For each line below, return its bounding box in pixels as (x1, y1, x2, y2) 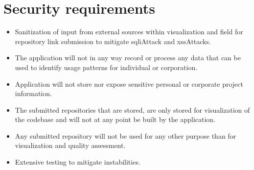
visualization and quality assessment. (15, 140, 126, 150)
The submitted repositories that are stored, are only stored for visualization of (15, 104, 250, 115)
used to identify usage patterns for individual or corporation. (15, 62, 198, 72)
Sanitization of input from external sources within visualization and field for (15, 26, 243, 37)
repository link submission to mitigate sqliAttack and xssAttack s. (15, 36, 211, 46)
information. (15, 88, 52, 98)
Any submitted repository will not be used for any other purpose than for (15, 130, 236, 141)
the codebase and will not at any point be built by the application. (15, 114, 216, 124)
